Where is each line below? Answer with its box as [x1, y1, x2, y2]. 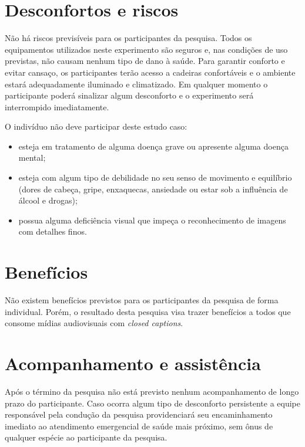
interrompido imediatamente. [5, 100, 109, 113]
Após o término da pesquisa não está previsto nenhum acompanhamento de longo [5, 385, 299, 398]
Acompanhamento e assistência [5, 351, 261, 375]
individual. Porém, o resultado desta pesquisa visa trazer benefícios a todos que [5, 305, 291, 317]
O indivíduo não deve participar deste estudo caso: [5, 120, 187, 133]
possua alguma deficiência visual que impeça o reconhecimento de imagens [18, 214, 286, 226]
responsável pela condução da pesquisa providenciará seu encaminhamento [5, 408, 273, 421]
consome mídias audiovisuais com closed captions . [5, 317, 183, 329]
